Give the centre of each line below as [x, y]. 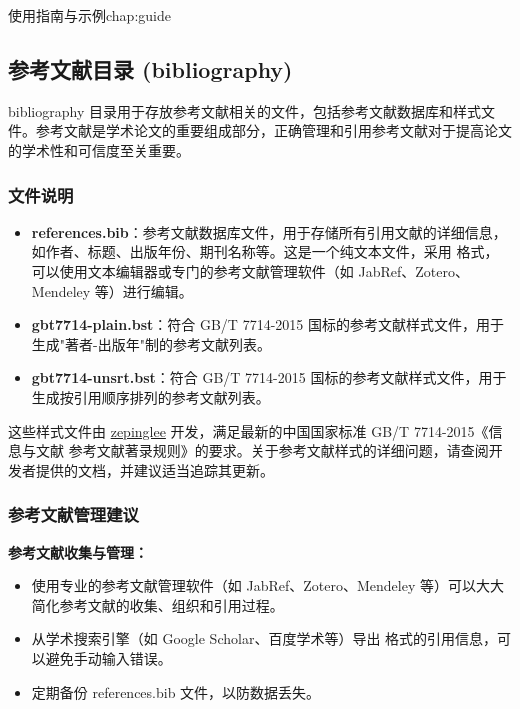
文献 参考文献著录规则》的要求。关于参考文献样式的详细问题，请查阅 [262, 450]
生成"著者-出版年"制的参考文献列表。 [151, 343]
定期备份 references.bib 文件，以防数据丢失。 [176, 691]
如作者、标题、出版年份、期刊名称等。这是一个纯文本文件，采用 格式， [265, 251]
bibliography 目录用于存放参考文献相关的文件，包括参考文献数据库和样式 [244, 110]
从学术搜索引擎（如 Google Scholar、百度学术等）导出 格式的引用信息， [264, 638]
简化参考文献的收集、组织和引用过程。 [157, 604]
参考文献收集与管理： [78, 551]
